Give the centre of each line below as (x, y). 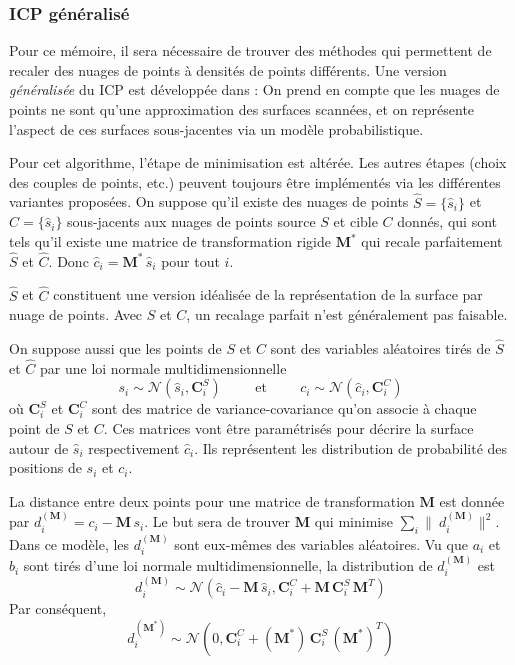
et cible (355, 221)
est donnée (472, 500)
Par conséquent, (58, 608)
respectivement (134, 447)
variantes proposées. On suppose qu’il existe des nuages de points (209, 201)
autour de (39, 447)
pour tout (190, 260)
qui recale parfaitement (432, 241)
